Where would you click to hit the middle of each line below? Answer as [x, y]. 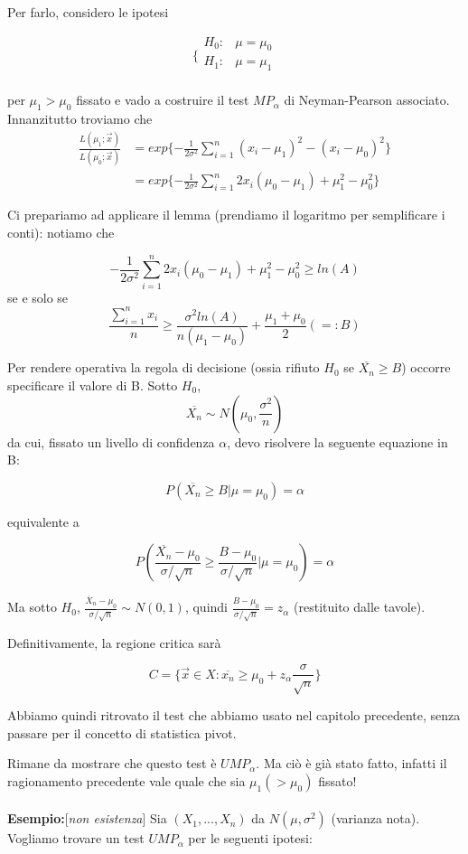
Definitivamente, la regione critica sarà [114, 642]
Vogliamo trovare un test [76, 838]
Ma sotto [32, 607]
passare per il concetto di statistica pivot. [122, 732]
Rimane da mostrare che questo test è [112, 763]
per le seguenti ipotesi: [250, 838]
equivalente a [43, 521]
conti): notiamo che [61, 232]
